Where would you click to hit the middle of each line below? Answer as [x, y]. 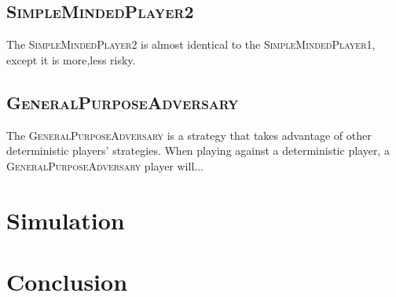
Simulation [66, 220]
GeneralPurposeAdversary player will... [105, 165]
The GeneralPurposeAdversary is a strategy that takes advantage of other [189, 135]
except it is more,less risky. [71, 59]
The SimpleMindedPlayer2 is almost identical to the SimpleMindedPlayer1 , [191, 44]
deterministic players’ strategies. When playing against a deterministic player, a [198, 150]
